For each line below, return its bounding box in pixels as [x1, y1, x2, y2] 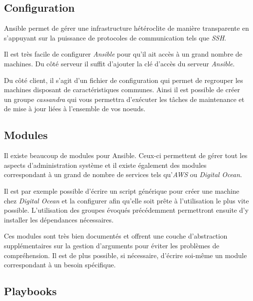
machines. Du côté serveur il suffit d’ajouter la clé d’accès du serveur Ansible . [4, 58, 235, 68]
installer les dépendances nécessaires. [4, 214, 114, 224]
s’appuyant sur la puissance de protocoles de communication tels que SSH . [4, 32, 227, 42]
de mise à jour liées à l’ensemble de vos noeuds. [4, 103, 146, 114]
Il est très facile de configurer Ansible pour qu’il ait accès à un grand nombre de [4, 49, 243, 59]
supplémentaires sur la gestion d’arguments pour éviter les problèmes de [4, 240, 219, 250]
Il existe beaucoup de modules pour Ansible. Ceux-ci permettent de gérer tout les [4, 150, 248, 161]
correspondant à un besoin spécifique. [4, 260, 116, 270]
